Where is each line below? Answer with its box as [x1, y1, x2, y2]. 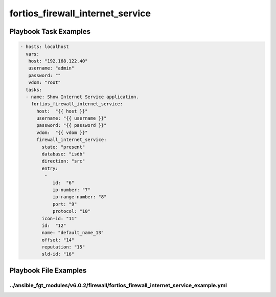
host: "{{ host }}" [36, 108, 88, 114]
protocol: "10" [52, 209, 90, 214]
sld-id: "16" [41, 251, 75, 257]
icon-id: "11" [41, 215, 77, 221]
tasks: [26, 87, 42, 93]
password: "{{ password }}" [36, 123, 107, 128]
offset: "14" [41, 237, 75, 243]
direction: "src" [41, 158, 85, 164]
